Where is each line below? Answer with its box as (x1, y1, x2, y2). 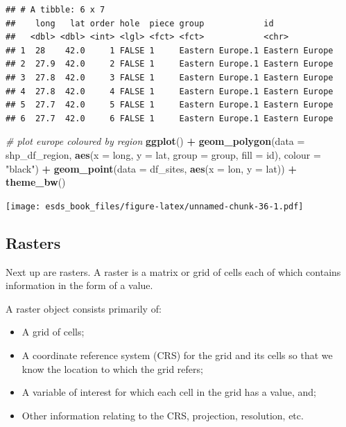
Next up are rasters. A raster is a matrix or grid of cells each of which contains (6, 264, 341, 279)
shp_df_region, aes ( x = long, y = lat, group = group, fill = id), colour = (6, 147, 321, 162)
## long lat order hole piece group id (6, 18, 274, 28)
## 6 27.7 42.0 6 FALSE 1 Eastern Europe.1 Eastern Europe (6, 113, 334, 123)
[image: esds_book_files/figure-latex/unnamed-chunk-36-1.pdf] (6, 201, 304, 211)
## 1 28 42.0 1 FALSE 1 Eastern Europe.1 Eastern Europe (6, 45, 334, 55)
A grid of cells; (21, 324, 85, 339)
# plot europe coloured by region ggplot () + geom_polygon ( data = (6, 134, 305, 148)
